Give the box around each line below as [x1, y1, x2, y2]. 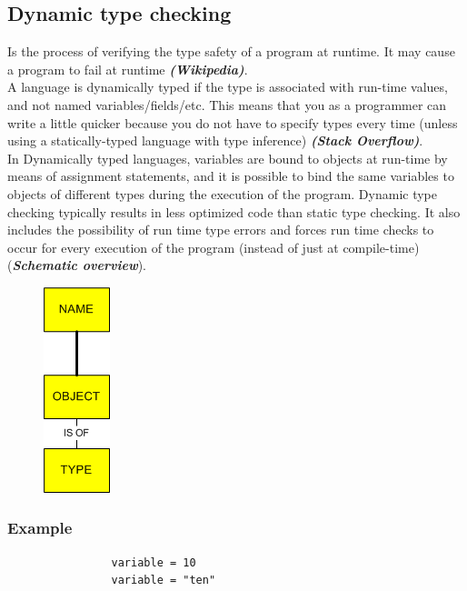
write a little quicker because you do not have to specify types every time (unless [7, 113, 458, 132]
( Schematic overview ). [7, 255, 147, 275]
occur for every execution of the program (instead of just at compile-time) [7, 237, 420, 256]
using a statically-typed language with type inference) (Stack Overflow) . [7, 131, 423, 150]
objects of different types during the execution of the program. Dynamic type [7, 184, 438, 203]
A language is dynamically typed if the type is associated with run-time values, [7, 77, 448, 96]
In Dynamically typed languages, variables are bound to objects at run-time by [7, 148, 448, 167]
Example [7, 516, 73, 539]
